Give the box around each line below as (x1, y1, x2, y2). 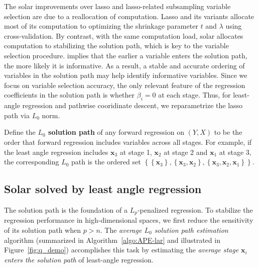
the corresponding (4, 156, 59, 167)
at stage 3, (219, 146, 251, 157)
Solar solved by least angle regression (4, 181, 202, 197)
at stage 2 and (164, 146, 208, 157)
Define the (4, 127, 36, 137)
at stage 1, (119, 146, 152, 157)
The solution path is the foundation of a (4, 204, 127, 215)
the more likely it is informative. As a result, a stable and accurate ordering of (4, 60, 245, 70)
